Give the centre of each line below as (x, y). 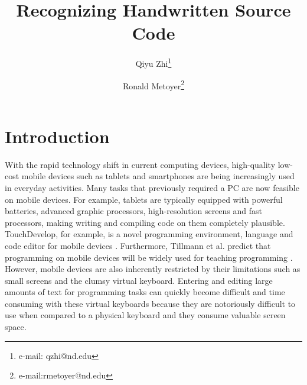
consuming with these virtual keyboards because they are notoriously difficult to (150, 303)
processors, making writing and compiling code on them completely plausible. (145, 222)
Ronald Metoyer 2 (153, 85)
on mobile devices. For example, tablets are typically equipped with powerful (144, 199)
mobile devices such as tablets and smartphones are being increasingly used (158, 176)
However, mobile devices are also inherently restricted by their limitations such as (153, 269)
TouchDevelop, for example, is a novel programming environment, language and (149, 234)
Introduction (57, 136)
